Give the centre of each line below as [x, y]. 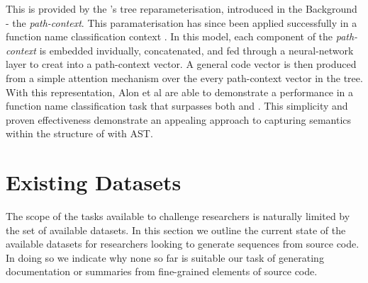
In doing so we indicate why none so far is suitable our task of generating [165, 257]
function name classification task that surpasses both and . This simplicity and [177, 106]
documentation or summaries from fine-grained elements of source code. [162, 271]
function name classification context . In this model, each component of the [169, 36]
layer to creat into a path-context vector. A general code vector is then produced [181, 64]
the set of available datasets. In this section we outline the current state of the [176, 230]
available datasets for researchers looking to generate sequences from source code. [183, 244]
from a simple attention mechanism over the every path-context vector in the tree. [184, 77]
